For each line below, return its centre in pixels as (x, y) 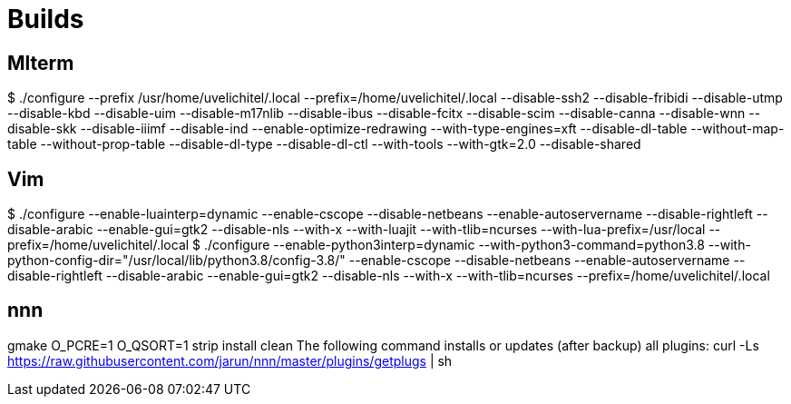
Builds (46, 19)
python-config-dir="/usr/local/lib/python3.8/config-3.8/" (176, 261)
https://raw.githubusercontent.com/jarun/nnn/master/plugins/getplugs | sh (230, 360)
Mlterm (41, 63)
